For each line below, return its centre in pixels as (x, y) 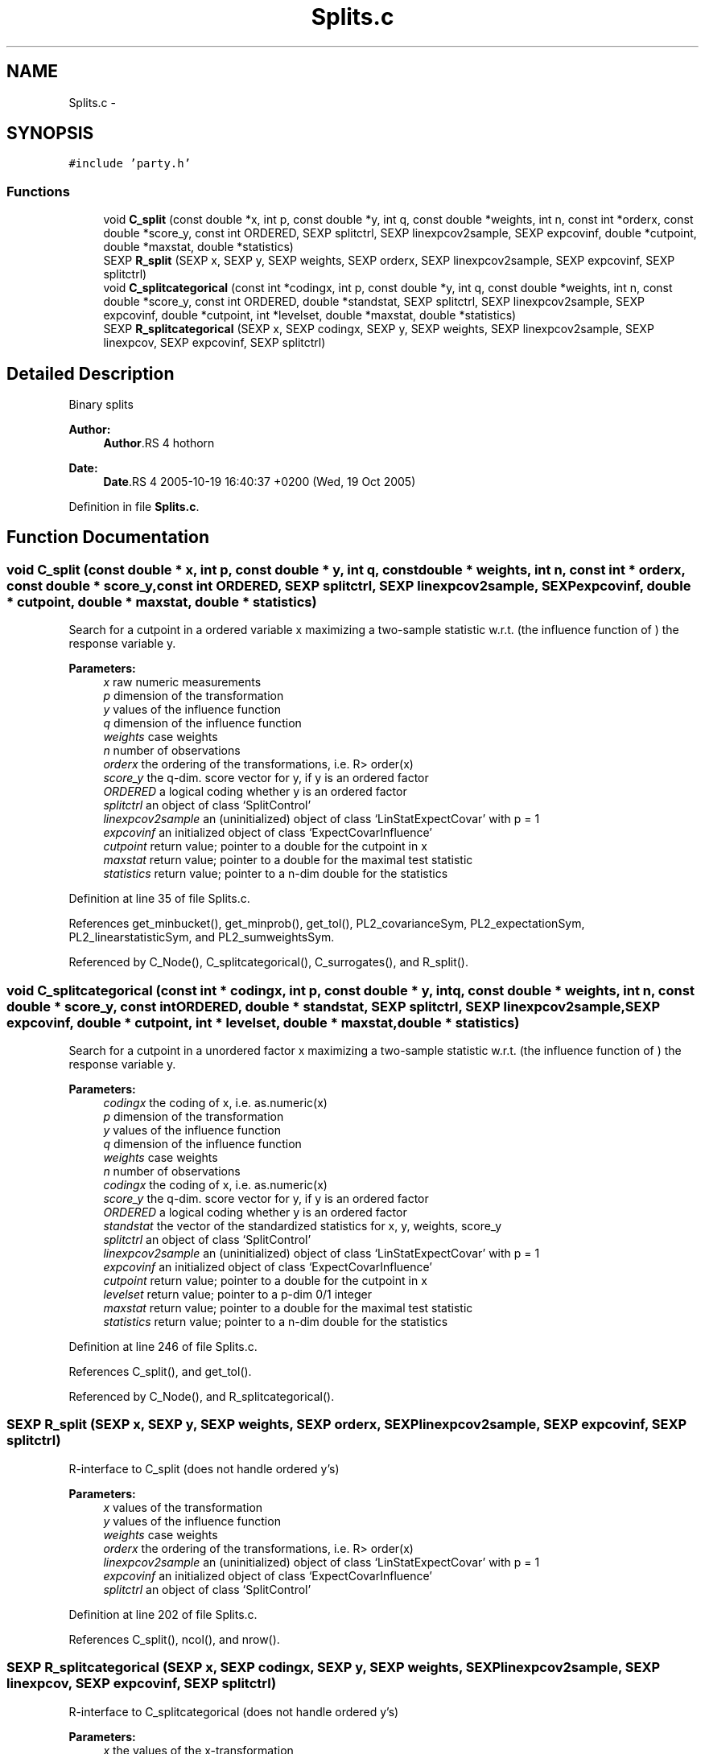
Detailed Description (91, 373)
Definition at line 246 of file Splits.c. (163, 1346)
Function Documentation (108, 537)
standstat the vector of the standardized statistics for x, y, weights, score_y (303, 1226)
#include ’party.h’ (130, 164)
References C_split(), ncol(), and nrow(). (174, 1639)
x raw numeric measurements (182, 682)
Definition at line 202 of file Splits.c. (163, 1614)
